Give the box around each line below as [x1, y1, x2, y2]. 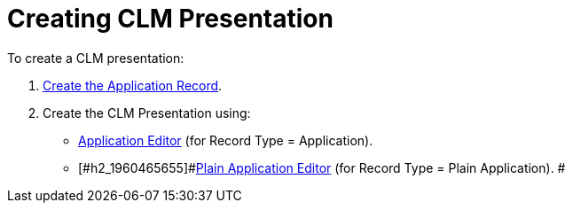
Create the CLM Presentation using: [43, 105, 251, 121]
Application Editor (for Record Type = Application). [78, 132, 373, 148]
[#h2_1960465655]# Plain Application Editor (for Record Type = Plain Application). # [78, 159, 566, 175]
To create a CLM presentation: [7, 50, 184, 66]
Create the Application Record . [43, 77, 223, 93]
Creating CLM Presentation [7, 4, 334, 34]
